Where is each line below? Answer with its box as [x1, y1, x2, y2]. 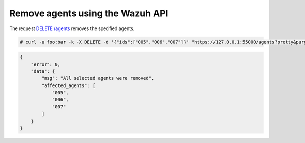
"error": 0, [30, 61, 61, 67]
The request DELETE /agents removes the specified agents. [9, 25, 135, 32]
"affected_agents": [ [41, 82, 96, 89]
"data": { [30, 68, 55, 74]
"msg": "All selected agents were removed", [41, 75, 155, 81]
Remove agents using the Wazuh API [9, 8, 168, 19]
